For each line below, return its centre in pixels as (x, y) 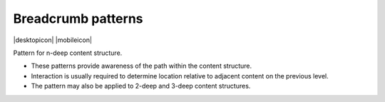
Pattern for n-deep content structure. (68, 53)
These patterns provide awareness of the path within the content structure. (142, 66)
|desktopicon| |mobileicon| (53, 40)
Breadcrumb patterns (78, 19)
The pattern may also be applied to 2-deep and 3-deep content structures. (141, 86)
